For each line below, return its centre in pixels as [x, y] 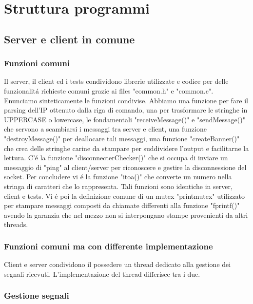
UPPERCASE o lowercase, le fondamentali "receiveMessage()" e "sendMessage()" [125, 119]
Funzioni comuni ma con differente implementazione [108, 246]
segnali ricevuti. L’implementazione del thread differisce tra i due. [102, 274]
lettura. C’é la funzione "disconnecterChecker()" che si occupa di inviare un [116, 158]
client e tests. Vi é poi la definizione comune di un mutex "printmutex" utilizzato [125, 196]
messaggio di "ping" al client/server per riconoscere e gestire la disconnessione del [125, 167]
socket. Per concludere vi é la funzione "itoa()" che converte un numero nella [118, 177]
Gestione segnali [37, 295]
